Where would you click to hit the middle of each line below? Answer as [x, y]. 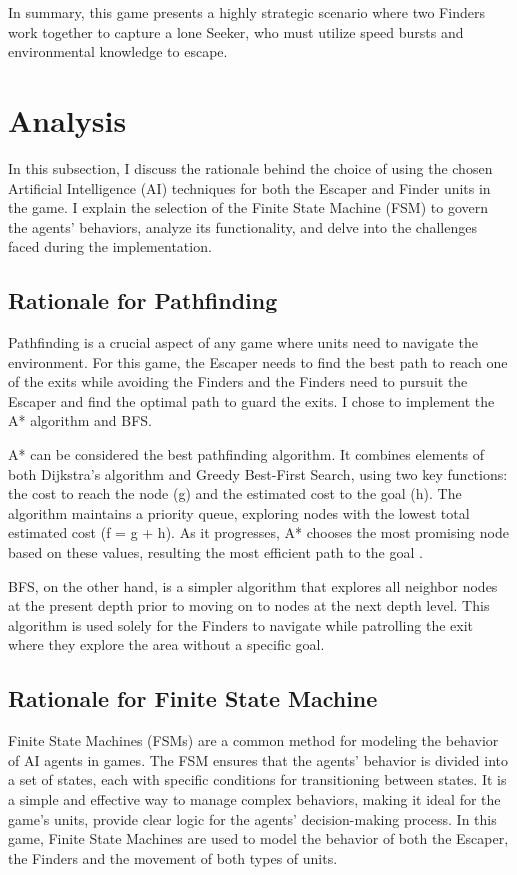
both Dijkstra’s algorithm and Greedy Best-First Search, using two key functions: [258, 473]
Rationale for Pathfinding [143, 300]
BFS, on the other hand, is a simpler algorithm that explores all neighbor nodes [253, 585]
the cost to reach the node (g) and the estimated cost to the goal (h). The [235, 493]
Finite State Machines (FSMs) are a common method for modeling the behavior [253, 740]
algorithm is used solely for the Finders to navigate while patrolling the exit [241, 624]
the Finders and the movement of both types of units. [173, 857]
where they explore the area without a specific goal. [166, 644]
